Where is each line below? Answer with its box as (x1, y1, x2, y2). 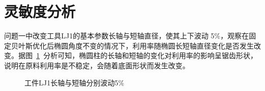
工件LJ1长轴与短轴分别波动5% (24, 77, 124, 87)
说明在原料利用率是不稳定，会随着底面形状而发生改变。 (4, 60, 190, 70)
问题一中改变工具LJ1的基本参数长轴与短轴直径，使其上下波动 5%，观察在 (4, 30, 249, 41)
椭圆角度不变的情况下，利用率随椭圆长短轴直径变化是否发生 (54, 40, 254, 51)
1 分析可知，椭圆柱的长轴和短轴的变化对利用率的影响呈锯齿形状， (36, 50, 257, 61)
